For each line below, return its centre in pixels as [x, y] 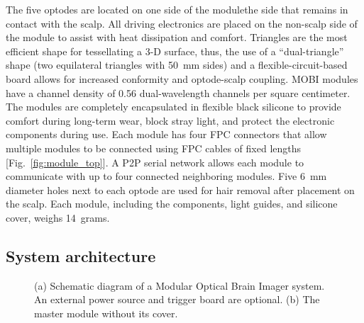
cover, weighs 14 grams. [58, 217]
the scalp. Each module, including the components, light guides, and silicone [172, 204]
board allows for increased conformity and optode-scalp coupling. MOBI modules [182, 78]
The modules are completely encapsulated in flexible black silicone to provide [173, 107]
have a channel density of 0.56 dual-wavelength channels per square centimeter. [178, 92]
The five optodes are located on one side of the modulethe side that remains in [177, 9]
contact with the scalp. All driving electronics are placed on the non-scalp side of [182, 23]
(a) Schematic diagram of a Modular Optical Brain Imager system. [180, 285]
